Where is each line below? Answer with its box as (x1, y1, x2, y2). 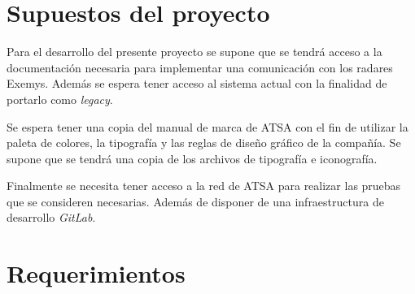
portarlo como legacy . (7, 90, 113, 107)
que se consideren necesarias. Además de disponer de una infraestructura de (7, 192, 384, 210)
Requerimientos (7, 257, 186, 290)
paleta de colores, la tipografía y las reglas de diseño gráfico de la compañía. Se (7, 134, 401, 151)
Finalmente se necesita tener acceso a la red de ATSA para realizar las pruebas (7, 177, 401, 194)
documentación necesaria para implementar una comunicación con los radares (7, 58, 393, 76)
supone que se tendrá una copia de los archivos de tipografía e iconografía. (7, 149, 378, 166)
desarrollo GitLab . (7, 209, 96, 226)
